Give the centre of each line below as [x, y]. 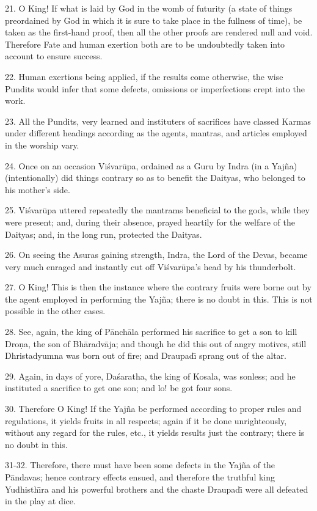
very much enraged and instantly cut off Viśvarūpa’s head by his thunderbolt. [151, 266]
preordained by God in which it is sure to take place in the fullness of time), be [154, 20]
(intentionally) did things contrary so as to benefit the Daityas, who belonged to [155, 178]
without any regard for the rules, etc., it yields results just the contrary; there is [155, 432]
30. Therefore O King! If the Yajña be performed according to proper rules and [153, 409]
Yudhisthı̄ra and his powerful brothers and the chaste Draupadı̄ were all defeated [157, 489]
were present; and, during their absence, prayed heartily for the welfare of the [150, 222]
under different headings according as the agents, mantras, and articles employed [156, 133]
